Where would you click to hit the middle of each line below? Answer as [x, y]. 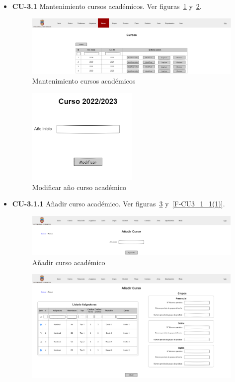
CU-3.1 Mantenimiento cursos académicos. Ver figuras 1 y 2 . [107, 6]
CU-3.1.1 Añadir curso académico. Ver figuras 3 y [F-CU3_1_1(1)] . [118, 204]
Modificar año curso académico [79, 187]
